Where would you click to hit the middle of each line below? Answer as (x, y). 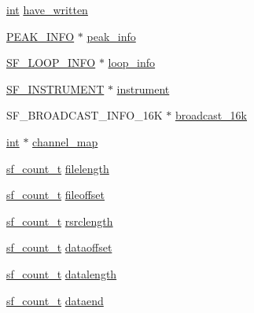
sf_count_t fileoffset (55, 195)
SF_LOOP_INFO (51, 63)
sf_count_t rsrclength (60, 221)
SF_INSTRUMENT (55, 88)
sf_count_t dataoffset (59, 247)
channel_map (65, 141)
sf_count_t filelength (58, 168)
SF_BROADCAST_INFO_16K (85, 115)
